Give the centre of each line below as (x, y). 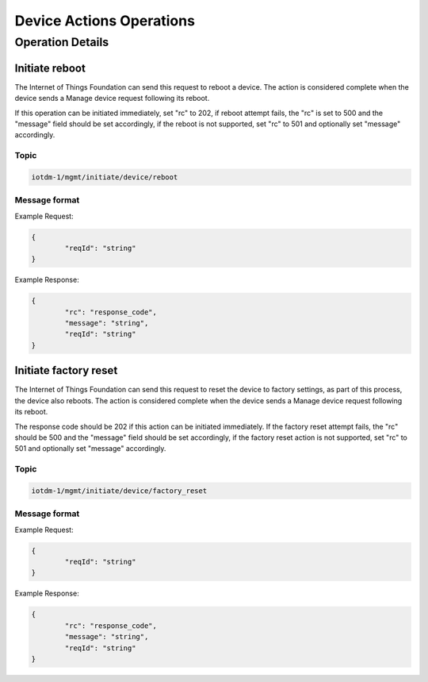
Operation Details (62, 42)
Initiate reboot (50, 68)
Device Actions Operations (105, 21)
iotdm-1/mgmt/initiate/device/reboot (105, 177)
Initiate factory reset (66, 370)
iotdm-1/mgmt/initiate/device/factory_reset (119, 491)
